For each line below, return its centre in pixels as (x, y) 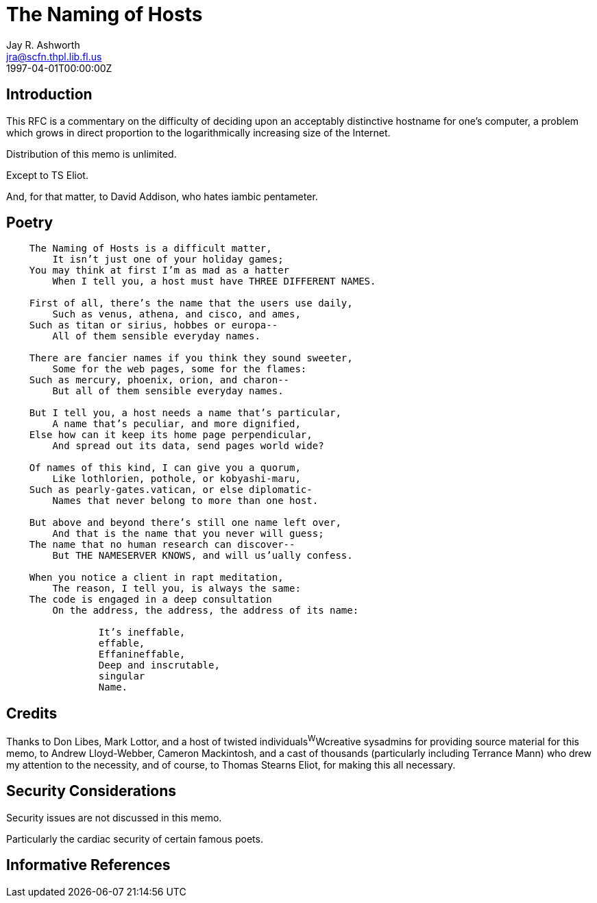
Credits (32, 713)
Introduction (49, 95)
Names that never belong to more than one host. (185, 501)
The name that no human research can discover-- (162, 545)
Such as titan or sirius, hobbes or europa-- (154, 325)
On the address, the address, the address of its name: (206, 611)
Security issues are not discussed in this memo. (114, 817)
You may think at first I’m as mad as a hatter (159, 270)
